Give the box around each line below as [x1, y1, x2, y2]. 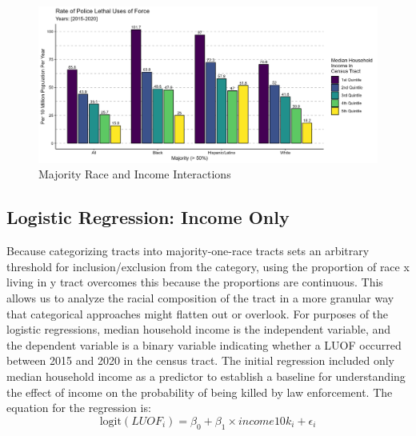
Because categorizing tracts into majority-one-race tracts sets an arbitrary [6, 242, 370, 259]
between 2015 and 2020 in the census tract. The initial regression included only [6, 352, 394, 369]
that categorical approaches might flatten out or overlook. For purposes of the [6, 305, 389, 322]
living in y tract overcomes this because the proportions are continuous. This [6, 274, 383, 290]
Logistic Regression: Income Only [6, 205, 290, 230]
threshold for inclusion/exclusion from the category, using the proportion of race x [6, 258, 410, 274]
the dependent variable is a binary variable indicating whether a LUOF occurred [6, 336, 402, 353]
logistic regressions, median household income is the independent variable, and [6, 321, 391, 338]
